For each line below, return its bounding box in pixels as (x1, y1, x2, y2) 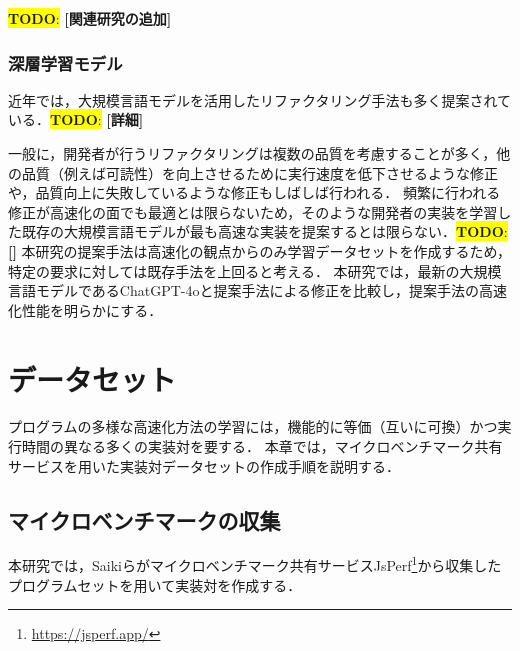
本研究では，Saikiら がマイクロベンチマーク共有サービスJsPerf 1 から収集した (8, 552, 502, 576)
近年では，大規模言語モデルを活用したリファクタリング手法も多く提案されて (8, 89, 512, 110)
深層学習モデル (8, 50, 123, 75)
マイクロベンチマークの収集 (8, 504, 281, 535)
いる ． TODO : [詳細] (8, 109, 144, 130)
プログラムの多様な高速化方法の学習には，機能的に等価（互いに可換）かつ (8, 416, 498, 437)
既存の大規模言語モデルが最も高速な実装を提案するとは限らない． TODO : (21, 221, 508, 242)
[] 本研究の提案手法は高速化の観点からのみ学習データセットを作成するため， (8, 240, 511, 261)
